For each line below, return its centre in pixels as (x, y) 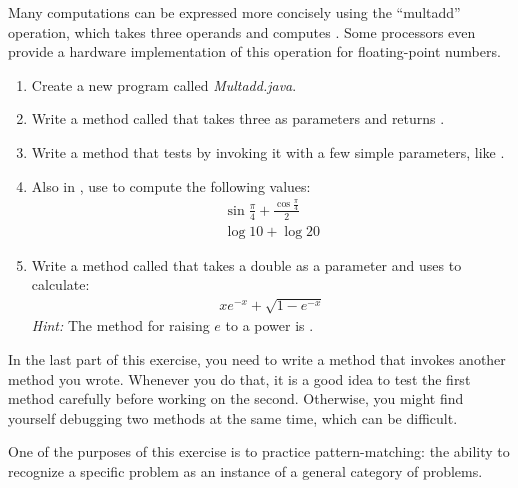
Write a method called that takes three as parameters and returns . (238, 118)
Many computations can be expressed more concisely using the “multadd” (234, 12)
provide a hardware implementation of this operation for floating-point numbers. (254, 51)
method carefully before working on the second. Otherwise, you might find (236, 398)
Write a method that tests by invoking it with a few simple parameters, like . (268, 151)
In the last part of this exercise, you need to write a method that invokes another (257, 358)
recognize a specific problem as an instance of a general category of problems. (245, 470)
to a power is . (269, 325)
